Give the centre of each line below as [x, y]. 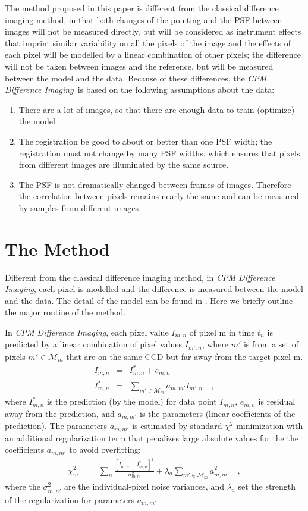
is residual [277, 401]
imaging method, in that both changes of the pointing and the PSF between [144, 19]
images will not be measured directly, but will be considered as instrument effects [153, 31]
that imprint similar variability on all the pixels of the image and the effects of [148, 43]
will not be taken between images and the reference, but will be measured [139, 66]
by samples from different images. [80, 207]
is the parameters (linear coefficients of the [217, 413]
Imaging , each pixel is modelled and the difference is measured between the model [154, 289]
